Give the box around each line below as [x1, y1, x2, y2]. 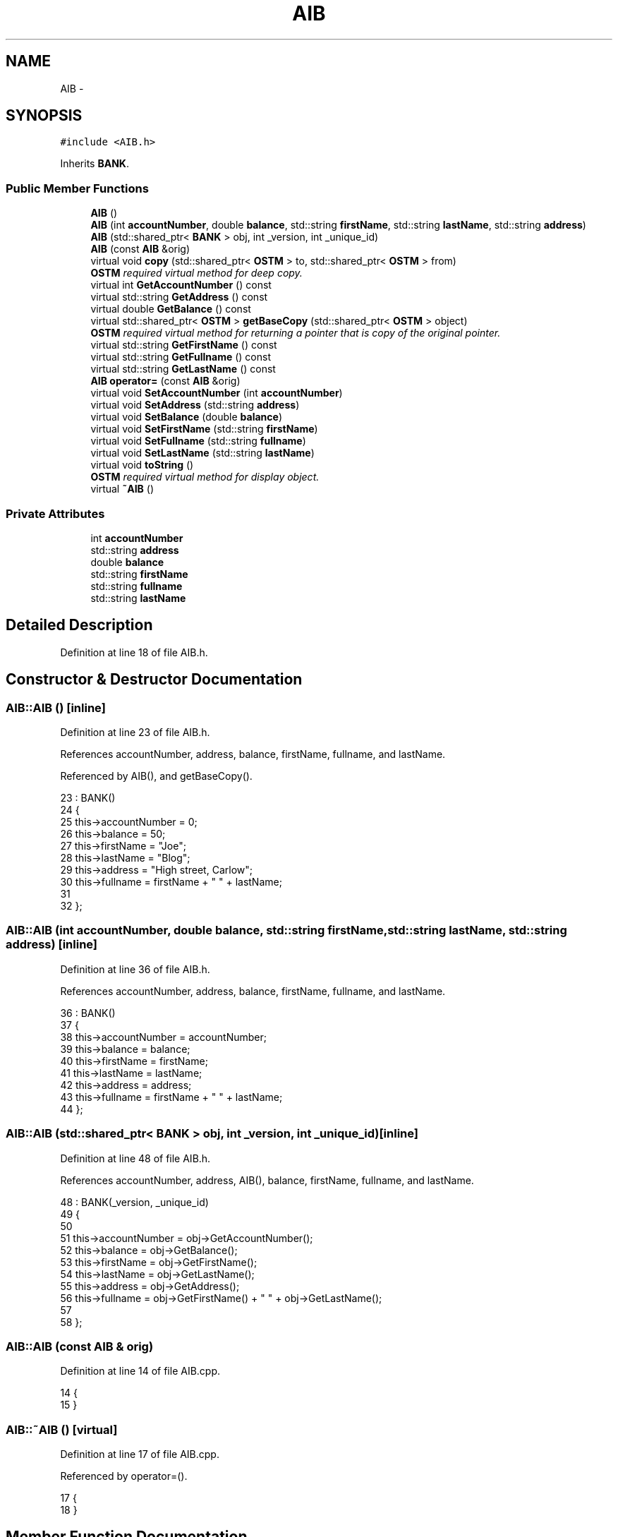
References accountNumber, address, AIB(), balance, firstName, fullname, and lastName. [60, 1174, 474, 1186]
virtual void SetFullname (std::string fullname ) [90, 435, 306, 447]
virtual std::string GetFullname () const [90, 351, 271, 363]
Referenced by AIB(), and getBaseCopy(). [60, 770, 253, 782]
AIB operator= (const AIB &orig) [90, 375, 241, 387]
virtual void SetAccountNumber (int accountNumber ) [90, 387, 343, 399]
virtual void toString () [90, 459, 194, 471]
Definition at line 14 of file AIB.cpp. [60, 1365, 221, 1378]
